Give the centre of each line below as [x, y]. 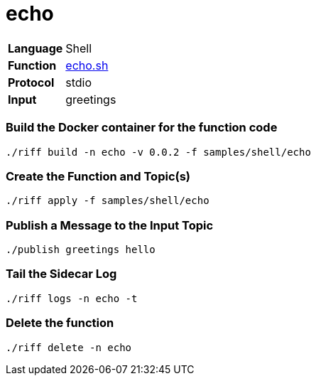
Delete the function [60, 323]
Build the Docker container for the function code [142, 128]
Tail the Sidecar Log [61, 274]
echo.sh [87, 65]
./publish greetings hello [81, 249]
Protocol [31, 82]
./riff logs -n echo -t [72, 298]
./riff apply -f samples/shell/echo [108, 201]
